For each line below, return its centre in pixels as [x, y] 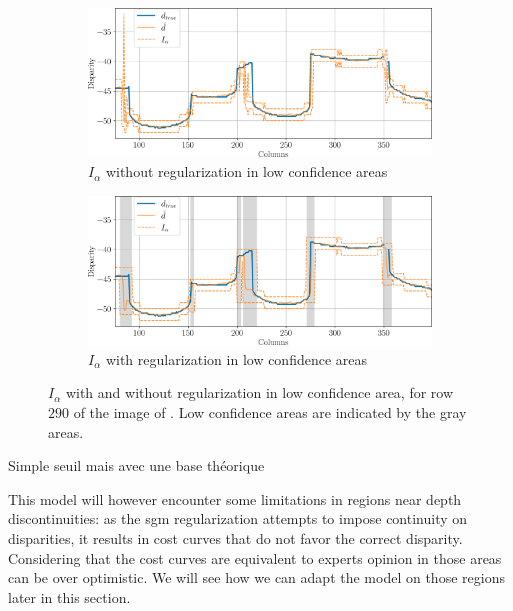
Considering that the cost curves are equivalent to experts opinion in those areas [255, 557]
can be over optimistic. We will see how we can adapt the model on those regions [256, 577]
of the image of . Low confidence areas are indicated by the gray [270, 411]
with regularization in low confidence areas [236, 358]
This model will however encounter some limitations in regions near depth [235, 498]
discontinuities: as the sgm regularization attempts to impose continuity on [238, 518]
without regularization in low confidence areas [246, 171]
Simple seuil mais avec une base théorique [136, 465]
